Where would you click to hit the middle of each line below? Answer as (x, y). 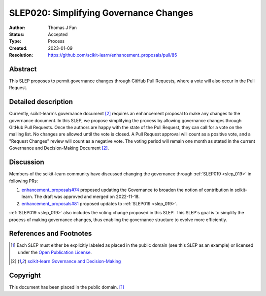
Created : (18, 48)
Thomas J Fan (63, 28)
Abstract (23, 69)
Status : (17, 34)
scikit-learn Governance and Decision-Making (74, 262)
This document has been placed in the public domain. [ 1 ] (66, 287)
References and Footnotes (50, 234)
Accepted (58, 34)
